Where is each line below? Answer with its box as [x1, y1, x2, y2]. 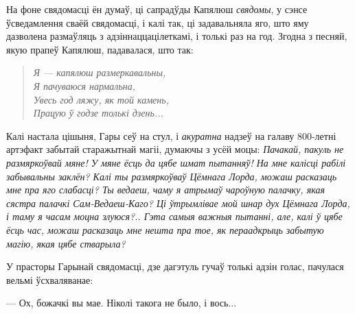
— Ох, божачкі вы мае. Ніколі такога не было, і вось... [6, 295, 237, 310]
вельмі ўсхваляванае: [6, 272, 93, 287]
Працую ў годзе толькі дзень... [33, 106, 163, 120]
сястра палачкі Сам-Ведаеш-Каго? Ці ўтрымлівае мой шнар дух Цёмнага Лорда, [6, 195, 350, 210]
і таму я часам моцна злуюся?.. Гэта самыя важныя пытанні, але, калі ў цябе [6, 209, 343, 224]
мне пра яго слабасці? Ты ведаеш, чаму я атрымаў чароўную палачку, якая [6, 182, 325, 197]
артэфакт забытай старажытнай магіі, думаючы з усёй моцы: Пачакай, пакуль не [6, 142, 344, 156]
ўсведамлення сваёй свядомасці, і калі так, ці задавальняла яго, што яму [6, 15, 309, 29]
